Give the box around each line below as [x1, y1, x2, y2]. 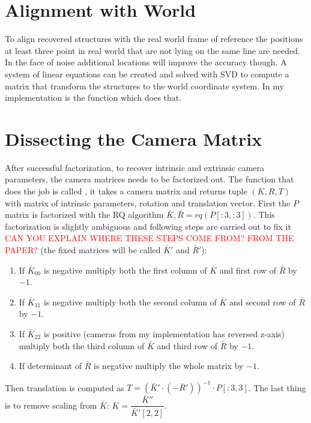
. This [253, 208, 275, 221]
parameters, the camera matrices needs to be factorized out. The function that [5, 173, 294, 185]
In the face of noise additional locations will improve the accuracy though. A [5, 56, 287, 68]
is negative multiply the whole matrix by [94, 359, 244, 372]
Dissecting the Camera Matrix [5, 126, 262, 151]
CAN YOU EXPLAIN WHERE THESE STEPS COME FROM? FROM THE [5, 232, 294, 244]
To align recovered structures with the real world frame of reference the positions [5, 32, 303, 45]
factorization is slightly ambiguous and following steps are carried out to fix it [5, 220, 291, 232]
